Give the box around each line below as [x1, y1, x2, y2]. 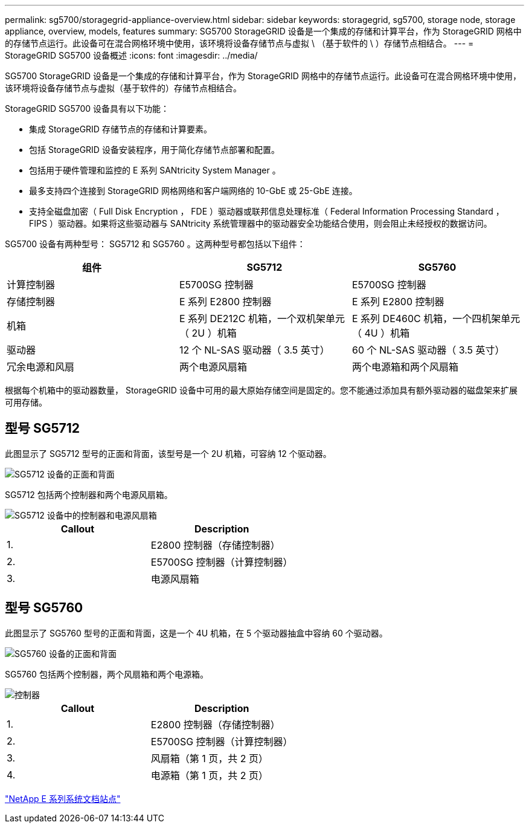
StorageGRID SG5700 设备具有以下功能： [5, 103, 169, 114]
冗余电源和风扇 [7, 361, 75, 373]
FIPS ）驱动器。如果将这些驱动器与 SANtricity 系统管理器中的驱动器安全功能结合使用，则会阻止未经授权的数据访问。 [29, 218, 492, 228]
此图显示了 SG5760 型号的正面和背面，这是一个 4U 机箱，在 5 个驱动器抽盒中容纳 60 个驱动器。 [5, 627, 388, 638]
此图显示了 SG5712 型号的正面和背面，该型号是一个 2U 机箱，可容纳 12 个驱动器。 [5, 448, 332, 459]
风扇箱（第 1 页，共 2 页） [150, 752, 269, 765]
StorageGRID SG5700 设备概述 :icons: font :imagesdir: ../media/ [5, 50, 258, 60]
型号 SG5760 [5, 600, 83, 616]
